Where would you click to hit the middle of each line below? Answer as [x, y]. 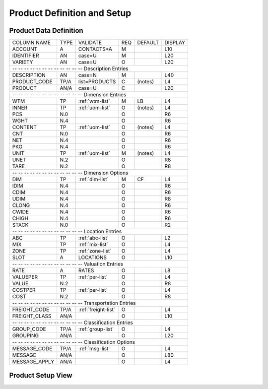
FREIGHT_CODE [31, 310]
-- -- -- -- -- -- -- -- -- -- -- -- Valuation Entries [68, 264]
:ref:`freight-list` [97, 310]
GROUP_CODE [29, 329]
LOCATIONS [92, 258]
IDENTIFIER [26, 56]
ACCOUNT [25, 49]
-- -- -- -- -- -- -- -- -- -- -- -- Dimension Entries [69, 95]
